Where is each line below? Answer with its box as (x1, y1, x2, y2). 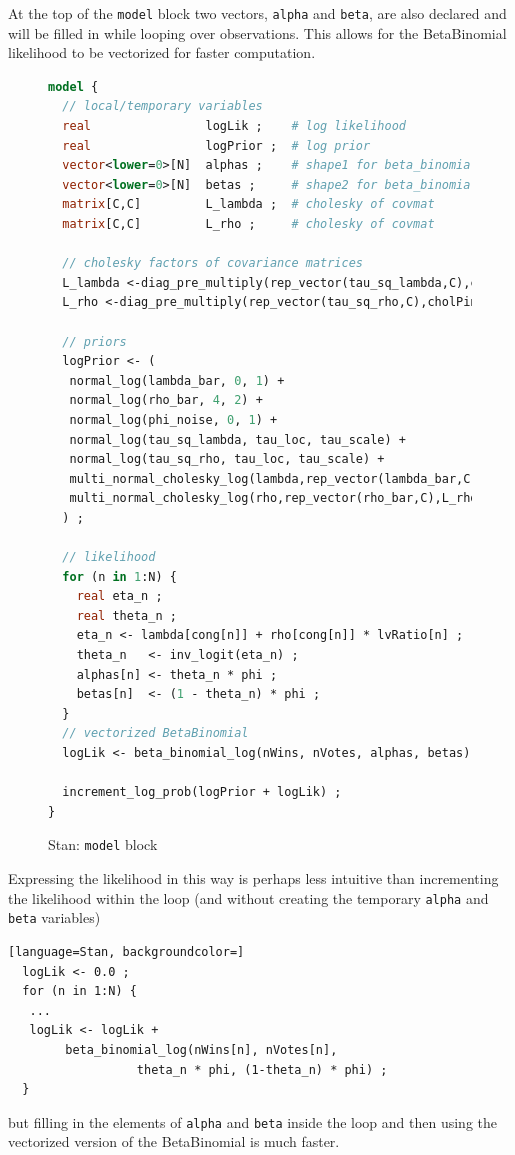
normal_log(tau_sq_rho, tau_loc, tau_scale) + (69, 452, 385, 467)
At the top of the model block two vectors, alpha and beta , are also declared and (8, 3, 507, 23)
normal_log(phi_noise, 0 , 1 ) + (69, 412, 278, 427)
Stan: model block (48, 834, 158, 855)
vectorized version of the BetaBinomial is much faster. (8, 1131, 340, 1152)
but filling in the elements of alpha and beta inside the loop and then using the (8, 1111, 497, 1132)
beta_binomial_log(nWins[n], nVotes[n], (65, 1042, 338, 1057)
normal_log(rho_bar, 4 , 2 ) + (69, 393, 263, 408)
